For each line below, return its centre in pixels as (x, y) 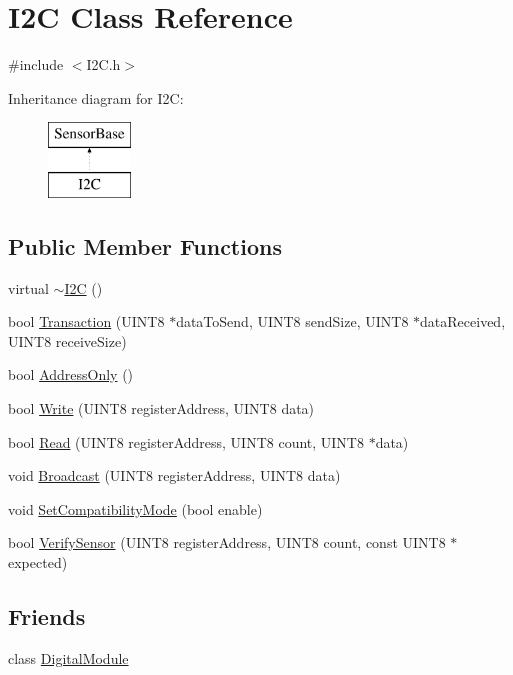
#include (36, 64)
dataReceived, (463, 321)
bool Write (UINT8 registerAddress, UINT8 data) (161, 408)
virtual (28, 287)
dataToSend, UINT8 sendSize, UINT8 (292, 321)
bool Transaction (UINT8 (86, 321)
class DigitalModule (68, 657)
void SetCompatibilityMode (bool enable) (135, 508)
